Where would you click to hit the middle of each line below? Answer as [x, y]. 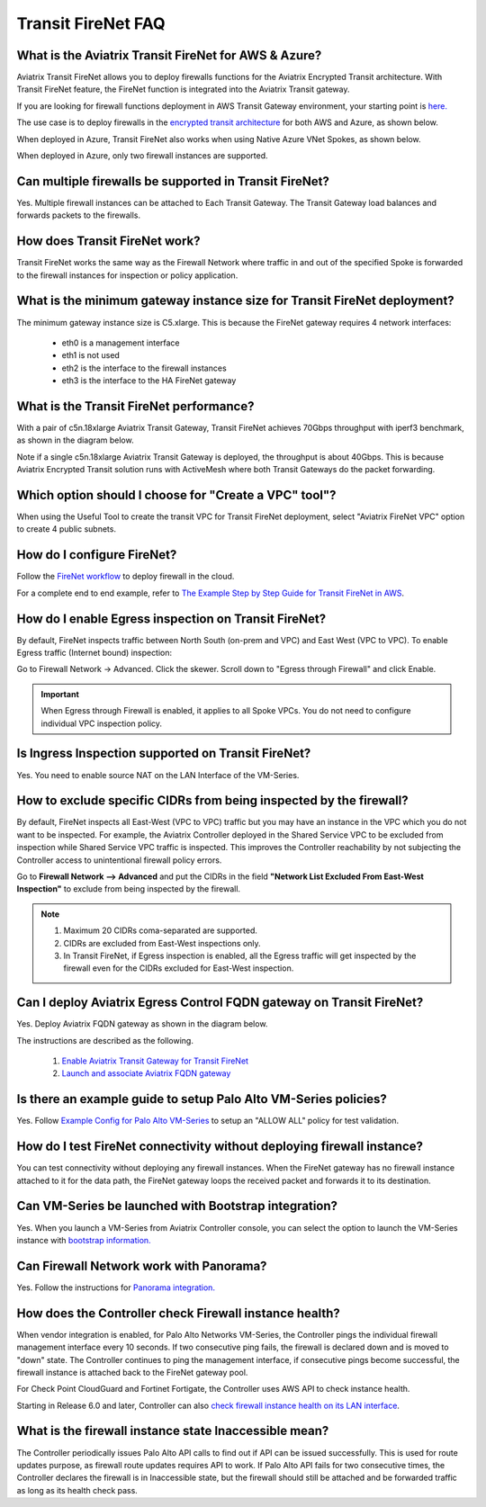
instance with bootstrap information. [84, 1240]
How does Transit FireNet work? [108, 242]
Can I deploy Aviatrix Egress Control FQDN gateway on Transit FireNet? [220, 1003]
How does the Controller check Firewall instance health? [179, 1313]
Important [60, 694]
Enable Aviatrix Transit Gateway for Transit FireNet [155, 1061]
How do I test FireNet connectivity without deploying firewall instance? [220, 1147]
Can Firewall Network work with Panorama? [142, 1265]
